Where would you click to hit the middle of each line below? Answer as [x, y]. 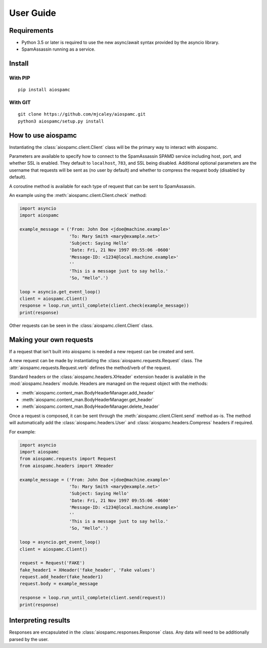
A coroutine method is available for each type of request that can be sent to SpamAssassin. [102, 186]
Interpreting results [40, 620]
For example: [22, 432]
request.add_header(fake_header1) [61, 577]
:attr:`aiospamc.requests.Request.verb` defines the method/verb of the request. [90, 368]
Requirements [31, 31]
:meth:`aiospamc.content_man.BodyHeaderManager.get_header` [88, 400]
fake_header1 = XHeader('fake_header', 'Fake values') [87, 570]
